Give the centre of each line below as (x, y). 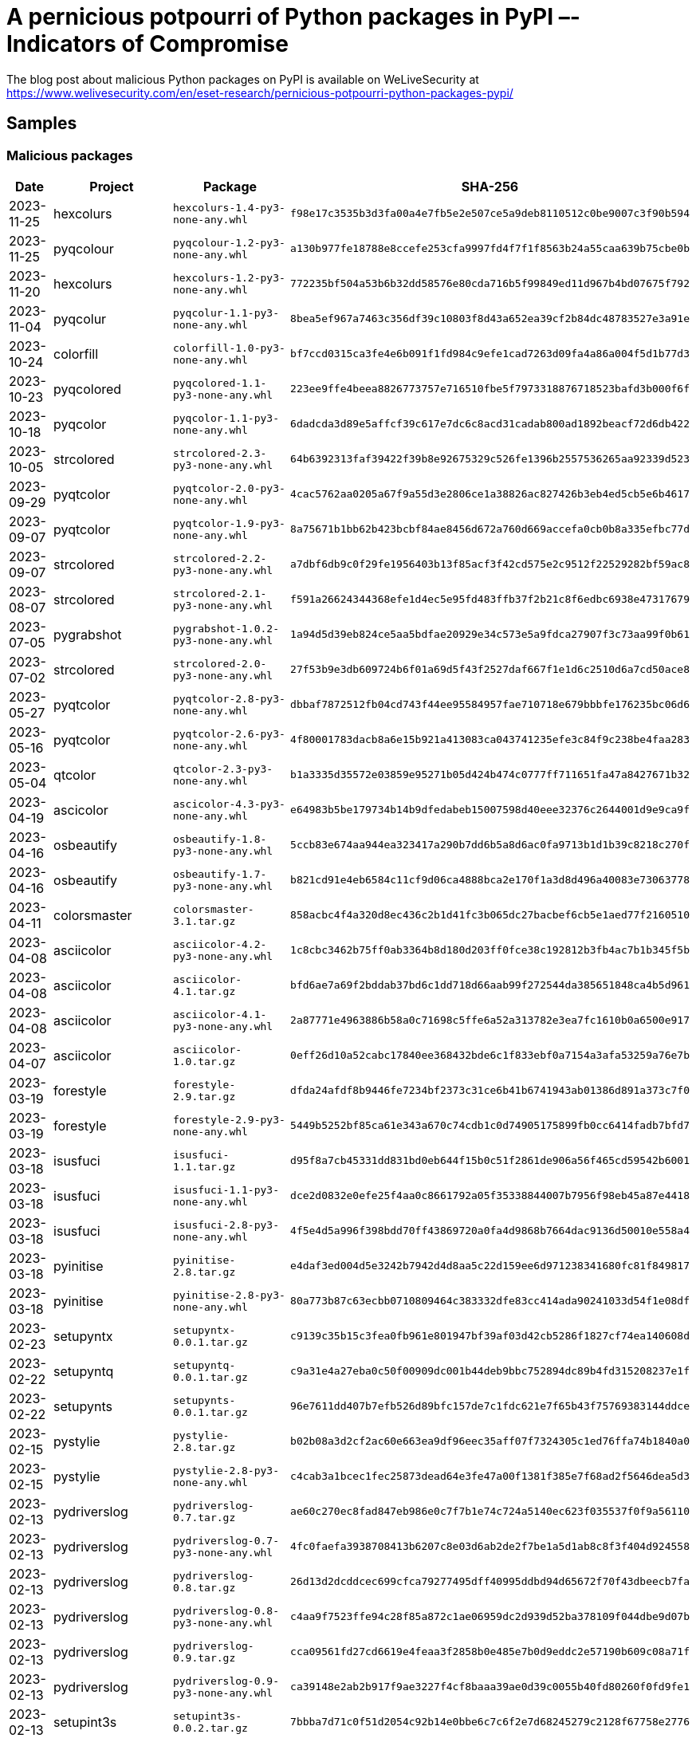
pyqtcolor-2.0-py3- (229, 488)
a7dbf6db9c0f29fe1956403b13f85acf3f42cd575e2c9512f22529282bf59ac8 (490, 564)
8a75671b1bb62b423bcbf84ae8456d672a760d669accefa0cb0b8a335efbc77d (490, 529)
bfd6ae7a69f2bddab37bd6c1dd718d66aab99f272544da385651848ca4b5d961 (490, 985)
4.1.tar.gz (204, 991)
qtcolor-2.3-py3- (223, 769)
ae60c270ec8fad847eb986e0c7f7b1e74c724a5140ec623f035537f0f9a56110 (490, 1512)
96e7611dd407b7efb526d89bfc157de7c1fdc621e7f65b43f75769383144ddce (490, 1406)
